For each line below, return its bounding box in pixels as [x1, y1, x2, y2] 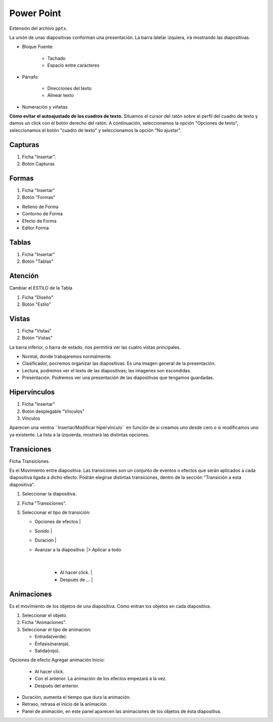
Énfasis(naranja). [34, 641, 70, 647]
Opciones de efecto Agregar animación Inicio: [9, 657, 105, 663]
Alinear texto [47, 92, 74, 99]
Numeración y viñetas [22, 104, 68, 110]
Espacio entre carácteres [47, 62, 100, 68]
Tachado [47, 55, 66, 61]
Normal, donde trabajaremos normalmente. [22, 354, 112, 360]
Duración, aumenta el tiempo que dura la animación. [22, 694, 131, 700]
